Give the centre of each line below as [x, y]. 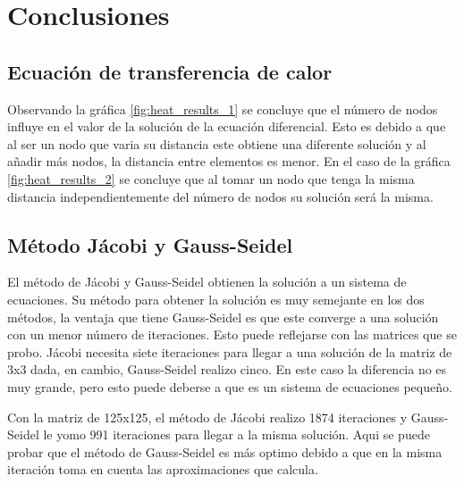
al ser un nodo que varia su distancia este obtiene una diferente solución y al [217, 143]
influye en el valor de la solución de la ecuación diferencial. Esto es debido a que [227, 126]
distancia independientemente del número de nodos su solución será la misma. [220, 196]
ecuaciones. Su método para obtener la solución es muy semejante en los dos [216, 299]
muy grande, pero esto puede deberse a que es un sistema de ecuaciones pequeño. [230, 386]
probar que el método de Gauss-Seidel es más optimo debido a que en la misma [225, 451]
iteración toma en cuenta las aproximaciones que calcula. [163, 469]
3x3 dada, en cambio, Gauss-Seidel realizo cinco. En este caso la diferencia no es [227, 369]
